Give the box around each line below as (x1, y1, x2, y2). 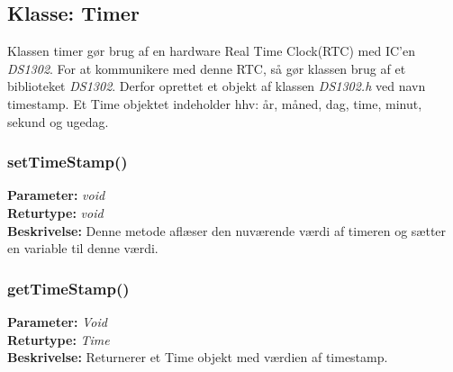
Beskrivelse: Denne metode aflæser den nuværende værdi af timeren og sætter (7, 221, 447, 240)
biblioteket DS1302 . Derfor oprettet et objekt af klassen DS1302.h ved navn (7, 77, 426, 95)
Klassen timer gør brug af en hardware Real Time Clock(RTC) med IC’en (7, 41, 415, 60)
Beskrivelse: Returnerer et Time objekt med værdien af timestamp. (7, 348, 388, 367)
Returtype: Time (7, 330, 110, 349)
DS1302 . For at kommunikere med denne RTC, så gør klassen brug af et (7, 59, 406, 77)
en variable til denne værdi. (7, 239, 159, 258)
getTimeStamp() (7, 277, 130, 299)
